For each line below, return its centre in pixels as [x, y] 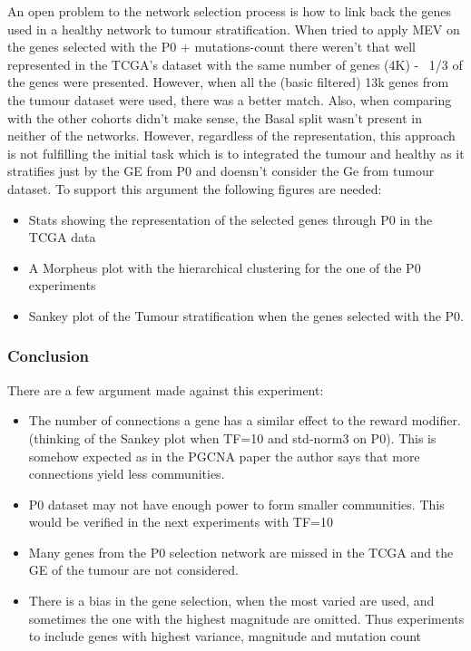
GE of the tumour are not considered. [133, 570]
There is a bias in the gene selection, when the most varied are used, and [231, 601]
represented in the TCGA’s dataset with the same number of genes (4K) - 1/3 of [235, 64]
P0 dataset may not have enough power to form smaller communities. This [236, 504]
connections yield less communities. [127, 474]
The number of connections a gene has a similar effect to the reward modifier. [245, 420]
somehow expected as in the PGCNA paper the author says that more [224, 456]
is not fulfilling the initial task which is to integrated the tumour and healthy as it [236, 153]
